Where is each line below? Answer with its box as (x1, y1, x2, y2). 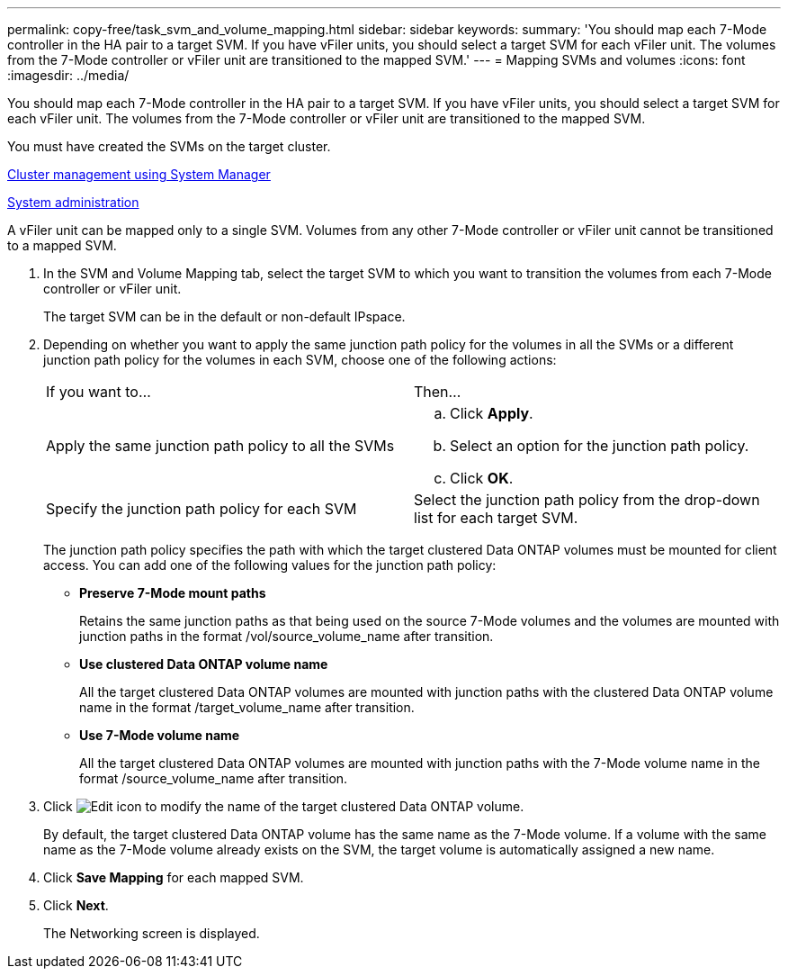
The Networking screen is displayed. (43, 926, 260, 941)
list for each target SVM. (414, 509, 578, 527)
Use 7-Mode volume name (79, 727, 240, 743)
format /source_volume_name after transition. (79, 771, 348, 786)
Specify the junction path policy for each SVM (46, 500, 357, 518)
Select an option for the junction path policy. (450, 437, 749, 455)
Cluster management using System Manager (7, 167, 271, 182)
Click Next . (43, 898, 109, 913)
